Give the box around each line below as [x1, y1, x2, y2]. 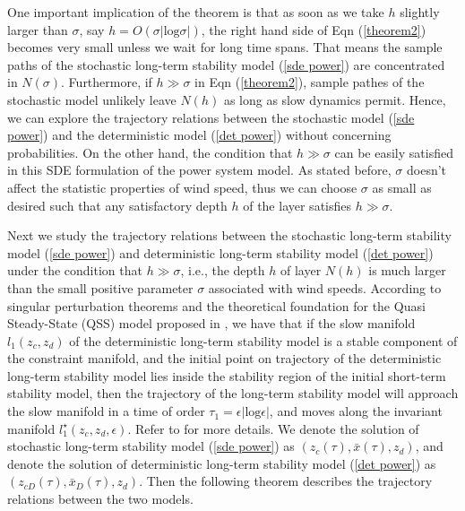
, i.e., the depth [180, 261, 265, 280]
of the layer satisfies [243, 195, 351, 214]
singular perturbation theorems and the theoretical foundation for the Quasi [7, 296, 426, 315]
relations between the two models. [7, 489, 194, 508]
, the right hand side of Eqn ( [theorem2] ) [201, 20, 426, 39]
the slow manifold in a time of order [7, 402, 205, 420]
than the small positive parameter [7, 278, 194, 297]
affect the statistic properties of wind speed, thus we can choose [7, 178, 357, 196]
